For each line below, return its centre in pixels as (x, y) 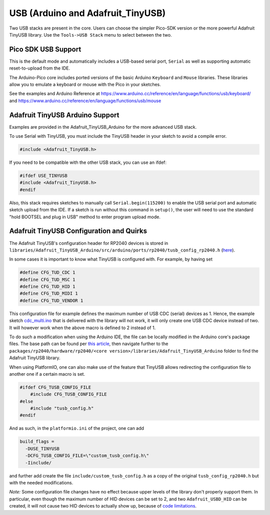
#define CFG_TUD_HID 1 (47, 287)
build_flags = (37, 442)
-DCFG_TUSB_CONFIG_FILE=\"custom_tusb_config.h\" (87, 456)
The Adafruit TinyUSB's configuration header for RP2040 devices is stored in (89, 243)
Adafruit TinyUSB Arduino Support (64, 115)
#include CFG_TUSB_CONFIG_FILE (68, 394)
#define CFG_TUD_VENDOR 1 (51, 300)
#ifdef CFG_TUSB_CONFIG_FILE (55, 387)
